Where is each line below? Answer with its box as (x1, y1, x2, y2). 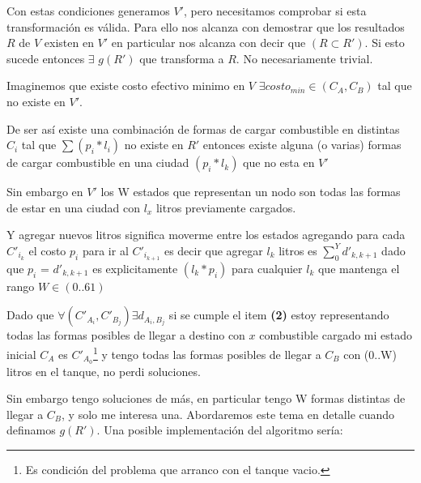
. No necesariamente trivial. (236, 49, 373, 66)
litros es (279, 241, 317, 259)
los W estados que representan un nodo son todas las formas (100, 183, 401, 200)
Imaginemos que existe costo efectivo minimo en (6, 77, 245, 94)
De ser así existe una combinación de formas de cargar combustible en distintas (6, 120, 400, 137)
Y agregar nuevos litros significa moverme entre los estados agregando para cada (6, 226, 406, 243)
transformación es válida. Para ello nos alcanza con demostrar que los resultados (6, 18, 405, 35)
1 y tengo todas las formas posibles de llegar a (93, 343, 321, 362)
